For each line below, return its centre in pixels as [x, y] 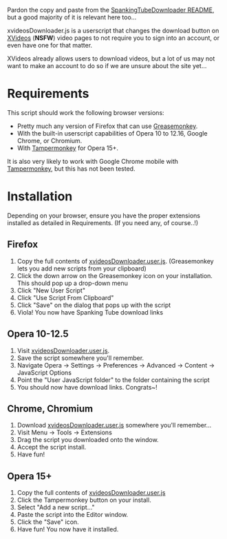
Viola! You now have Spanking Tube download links [90, 312]
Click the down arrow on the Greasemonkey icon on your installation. [115, 275]
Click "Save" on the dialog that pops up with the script [94, 305]
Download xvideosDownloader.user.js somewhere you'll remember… [114, 425]
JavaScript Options [44, 372]
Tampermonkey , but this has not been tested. [71, 169]
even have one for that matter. [50, 45]
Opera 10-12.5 [38, 334]
